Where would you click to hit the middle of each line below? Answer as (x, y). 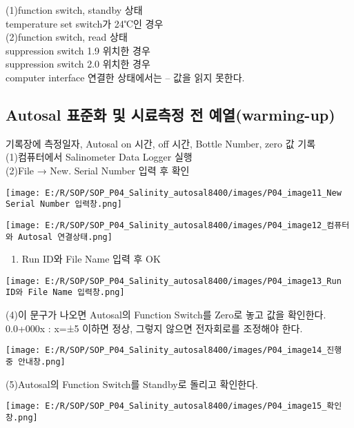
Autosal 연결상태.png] (65, 237)
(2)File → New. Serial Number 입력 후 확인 (98, 170)
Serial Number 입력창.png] (64, 204)
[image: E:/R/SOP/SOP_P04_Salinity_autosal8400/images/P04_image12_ (166, 225)
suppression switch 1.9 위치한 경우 (78, 50)
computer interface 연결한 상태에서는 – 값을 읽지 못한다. (125, 77)
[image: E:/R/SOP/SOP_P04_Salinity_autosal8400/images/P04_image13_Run (174, 281)
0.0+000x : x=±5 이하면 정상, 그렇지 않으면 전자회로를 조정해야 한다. (154, 328)
